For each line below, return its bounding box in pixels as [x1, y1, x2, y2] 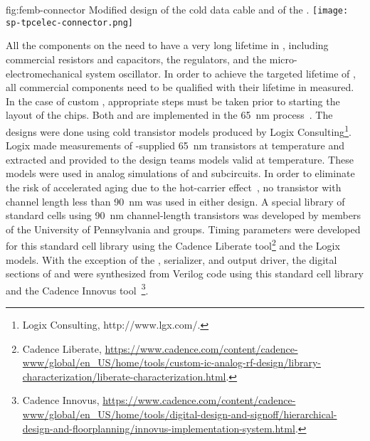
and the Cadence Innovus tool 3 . [6, 280, 149, 297]
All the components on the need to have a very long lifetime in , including [6, 38, 329, 53]
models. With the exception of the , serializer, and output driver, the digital [6, 252, 337, 267]
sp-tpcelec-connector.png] [6, 17, 133, 28]
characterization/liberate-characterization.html [22, 368, 226, 383]
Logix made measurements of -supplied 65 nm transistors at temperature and [6, 138, 345, 153]
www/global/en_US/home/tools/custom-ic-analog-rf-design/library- [22, 355, 321, 370]
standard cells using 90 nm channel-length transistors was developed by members [6, 208, 361, 223]
